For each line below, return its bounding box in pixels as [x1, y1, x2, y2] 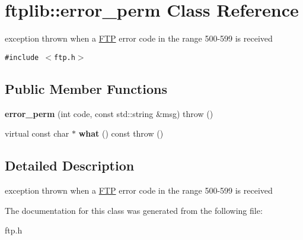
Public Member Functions [5, 79, 167, 97]
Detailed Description [5, 156, 135, 175]
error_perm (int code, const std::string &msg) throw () [5, 107, 213, 119]
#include [5, 53, 39, 62]
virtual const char [5, 127, 69, 140]
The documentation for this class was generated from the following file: [5, 204, 263, 216]
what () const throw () [78, 127, 164, 140]
